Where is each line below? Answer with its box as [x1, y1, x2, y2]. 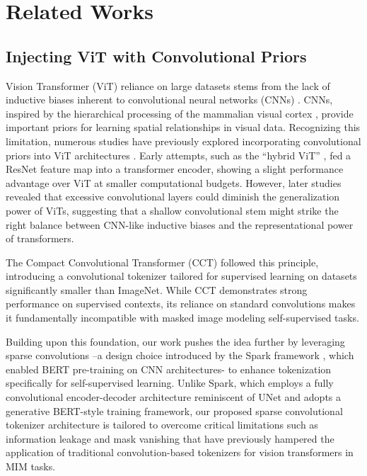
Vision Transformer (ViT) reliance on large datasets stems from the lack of [6, 78, 330, 93]
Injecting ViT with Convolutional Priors [6, 45, 307, 67]
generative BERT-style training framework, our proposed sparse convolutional [6, 403, 343, 418]
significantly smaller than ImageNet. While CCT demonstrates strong [6, 282, 308, 297]
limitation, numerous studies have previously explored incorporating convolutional [6, 133, 361, 148]
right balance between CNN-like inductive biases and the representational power [6, 217, 354, 232]
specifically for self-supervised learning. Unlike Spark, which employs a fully [6, 375, 334, 390]
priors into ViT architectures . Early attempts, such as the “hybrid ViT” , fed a [6, 147, 351, 162]
